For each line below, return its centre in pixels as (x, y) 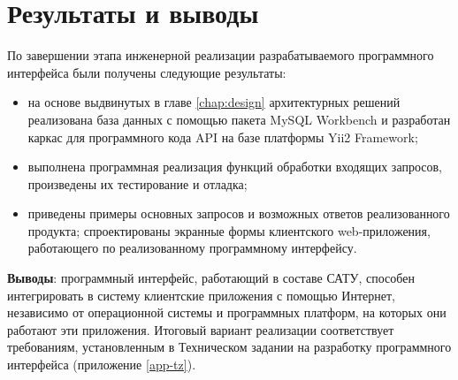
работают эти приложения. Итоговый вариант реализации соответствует (201, 329)
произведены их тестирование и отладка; (137, 183)
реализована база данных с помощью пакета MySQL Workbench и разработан (239, 119)
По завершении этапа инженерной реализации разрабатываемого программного (221, 55)
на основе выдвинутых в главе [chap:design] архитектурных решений (214, 102)
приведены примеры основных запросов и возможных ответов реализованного (239, 213)
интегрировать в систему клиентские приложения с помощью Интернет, (202, 295)
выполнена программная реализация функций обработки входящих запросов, (235, 167)
